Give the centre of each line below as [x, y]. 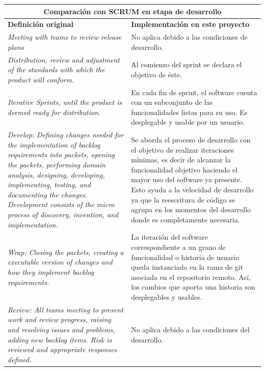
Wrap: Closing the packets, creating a [66, 252]
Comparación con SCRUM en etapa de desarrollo [132, 11]
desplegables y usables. [167, 297]
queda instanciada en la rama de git [187, 267]
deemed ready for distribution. [54, 112]
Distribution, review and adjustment [64, 59]
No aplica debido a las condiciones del [190, 330]
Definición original [41, 24]
